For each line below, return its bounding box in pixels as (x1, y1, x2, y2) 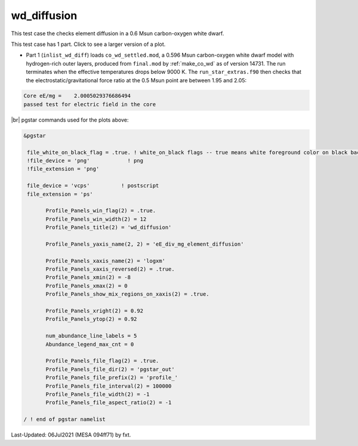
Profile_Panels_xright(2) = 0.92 (45, 308, 143, 314)
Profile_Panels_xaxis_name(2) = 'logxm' (45, 257, 165, 264)
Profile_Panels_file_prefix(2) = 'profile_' (45, 374, 178, 381)
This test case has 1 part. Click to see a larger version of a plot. (11, 41, 166, 48)
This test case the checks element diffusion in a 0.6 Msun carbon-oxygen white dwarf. (11, 30, 224, 37)
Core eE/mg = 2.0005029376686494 (23, 92, 131, 100)
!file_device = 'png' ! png (27, 157, 143, 164)
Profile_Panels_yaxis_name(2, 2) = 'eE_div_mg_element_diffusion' (45, 240, 244, 247)
